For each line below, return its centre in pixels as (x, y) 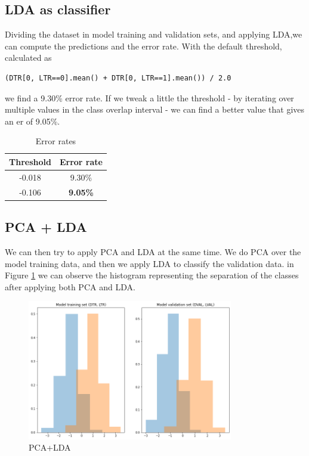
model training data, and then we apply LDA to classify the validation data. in (149, 263)
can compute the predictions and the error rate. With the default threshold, (143, 46)
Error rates (56, 141)
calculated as (28, 58)
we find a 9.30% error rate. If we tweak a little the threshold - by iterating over (149, 97)
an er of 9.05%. (33, 121)
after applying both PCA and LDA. (70, 286)
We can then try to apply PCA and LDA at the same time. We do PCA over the (153, 251)
